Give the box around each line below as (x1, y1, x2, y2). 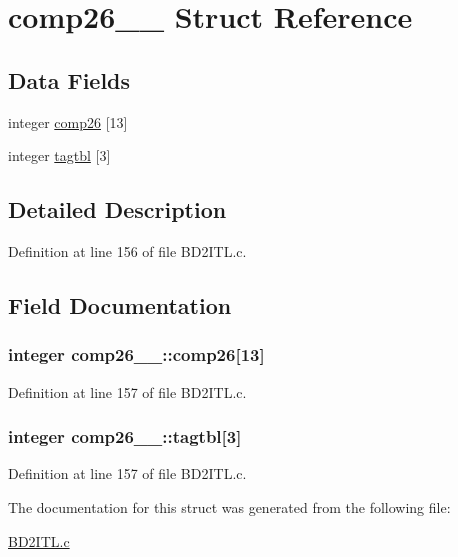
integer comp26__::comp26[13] (8, 342, 265, 367)
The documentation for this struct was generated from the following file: (8, 496, 451, 517)
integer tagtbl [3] (8, 145, 111, 166)
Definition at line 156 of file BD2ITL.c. (8, 240, 247, 261)
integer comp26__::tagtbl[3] (8, 424, 242, 449)
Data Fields (8, 64, 131, 95)
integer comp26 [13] (8, 111, 128, 132)
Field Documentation (8, 289, 232, 320)
